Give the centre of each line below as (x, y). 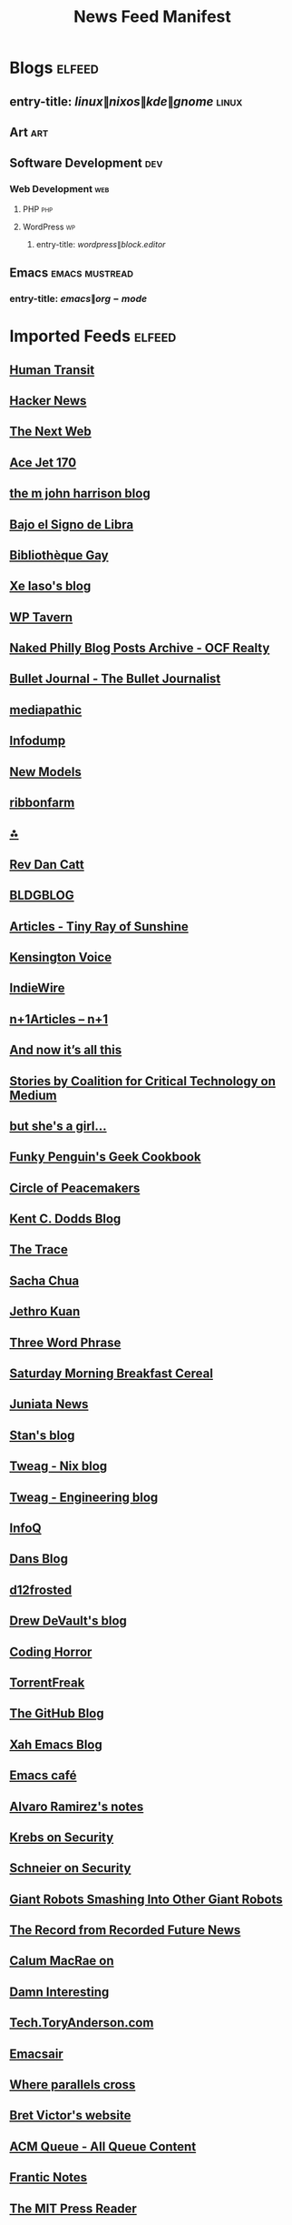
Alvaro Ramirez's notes (77, 1806)
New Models (45, 772)
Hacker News (48, 401)
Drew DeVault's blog (68, 1621)
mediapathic (46, 710)
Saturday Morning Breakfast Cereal (111, 1374)
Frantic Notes (49, 2177)
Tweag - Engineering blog (84, 1497)
